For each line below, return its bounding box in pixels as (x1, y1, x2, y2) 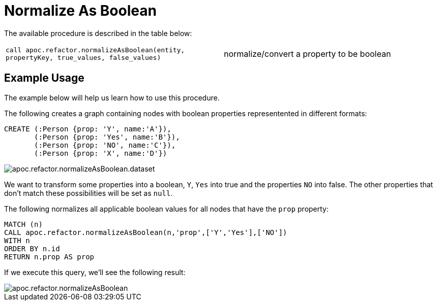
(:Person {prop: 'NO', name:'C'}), (34, 141, 176, 149)
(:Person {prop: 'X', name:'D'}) (34, 149, 167, 157)
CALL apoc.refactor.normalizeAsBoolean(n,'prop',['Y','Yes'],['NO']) (4, 228, 287, 236)
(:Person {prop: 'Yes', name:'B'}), (34, 132, 180, 141)
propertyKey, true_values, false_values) (6, 53, 161, 61)
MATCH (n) (4, 220, 43, 228)
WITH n (4, 236, 30, 245)
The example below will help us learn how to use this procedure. (4, 93, 220, 102)
